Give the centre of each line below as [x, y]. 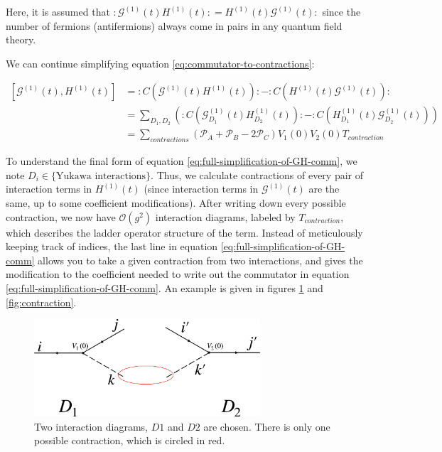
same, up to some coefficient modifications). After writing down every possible [176, 203]
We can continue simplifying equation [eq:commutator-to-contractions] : [160, 63]
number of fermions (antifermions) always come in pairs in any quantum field [174, 25]
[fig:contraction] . [41, 302]
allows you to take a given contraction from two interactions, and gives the [200, 260]
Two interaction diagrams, [91, 426]
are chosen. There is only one [267, 426]
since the [341, 11]
